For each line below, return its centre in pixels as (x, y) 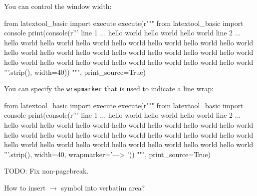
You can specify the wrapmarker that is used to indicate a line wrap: (109, 89)
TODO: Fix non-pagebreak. (46, 171)
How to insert (25, 187)
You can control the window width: (58, 6)
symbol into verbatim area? (103, 187)
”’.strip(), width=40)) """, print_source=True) (75, 72)
